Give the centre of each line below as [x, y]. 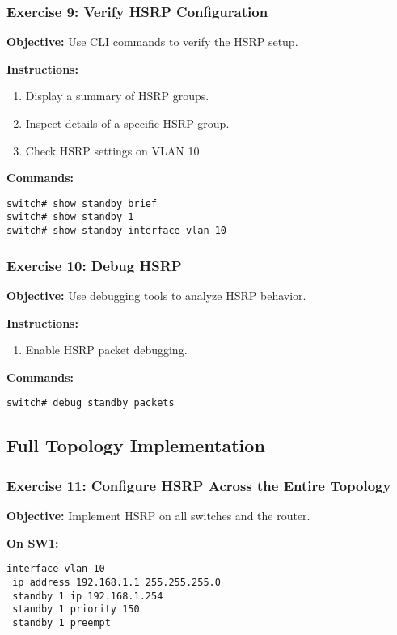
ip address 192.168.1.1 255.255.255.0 [116, 582]
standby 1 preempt [61, 622]
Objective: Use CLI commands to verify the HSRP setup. [152, 42]
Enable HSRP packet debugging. [106, 350]
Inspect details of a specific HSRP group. [127, 123]
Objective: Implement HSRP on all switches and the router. [158, 515]
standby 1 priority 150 [76, 610]
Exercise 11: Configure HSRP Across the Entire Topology [199, 485]
